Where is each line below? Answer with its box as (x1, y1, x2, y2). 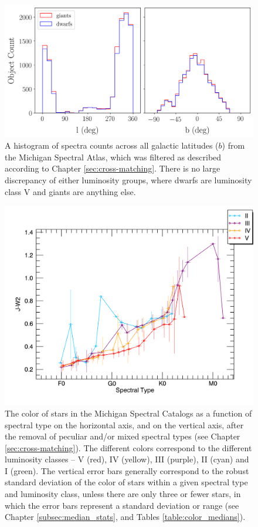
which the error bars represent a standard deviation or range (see (5, 499, 239, 511)
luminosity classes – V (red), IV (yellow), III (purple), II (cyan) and (5, 453, 249, 465)
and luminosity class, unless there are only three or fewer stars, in (5, 488, 241, 500)
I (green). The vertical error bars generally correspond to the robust (5, 464, 249, 476)
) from (222, 139, 245, 152)
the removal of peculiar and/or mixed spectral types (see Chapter (5, 430, 240, 442)
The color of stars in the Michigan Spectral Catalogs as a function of (5, 407, 252, 419)
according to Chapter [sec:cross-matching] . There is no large (5, 162, 220, 174)
